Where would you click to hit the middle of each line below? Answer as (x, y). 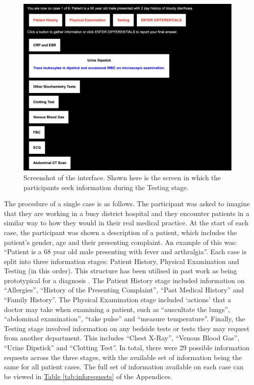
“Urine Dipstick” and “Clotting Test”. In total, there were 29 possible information (127, 348)
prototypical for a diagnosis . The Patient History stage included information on (124, 280)
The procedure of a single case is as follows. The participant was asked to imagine (127, 204)
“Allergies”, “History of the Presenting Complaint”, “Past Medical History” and (124, 290)
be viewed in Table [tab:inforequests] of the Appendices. (88, 376)
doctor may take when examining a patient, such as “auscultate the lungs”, (117, 309)
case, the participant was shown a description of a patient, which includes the (120, 232)
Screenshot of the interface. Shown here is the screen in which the (122, 177)
